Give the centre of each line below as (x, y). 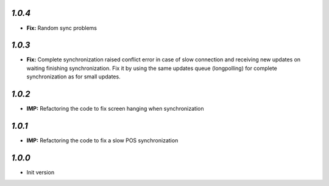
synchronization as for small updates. (74, 77)
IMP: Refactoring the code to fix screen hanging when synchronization (115, 109)
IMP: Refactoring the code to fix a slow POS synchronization (102, 140)
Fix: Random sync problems (62, 28)
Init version (41, 172)
